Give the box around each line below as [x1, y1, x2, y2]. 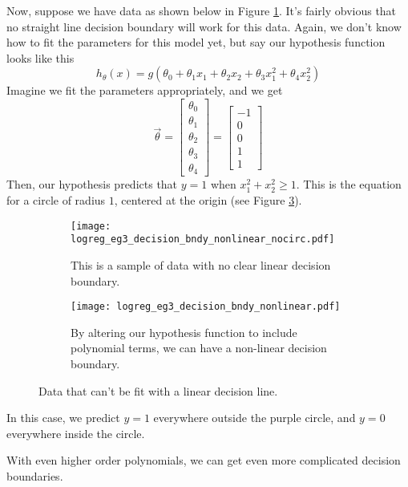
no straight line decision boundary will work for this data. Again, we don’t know [6, 18, 402, 34]
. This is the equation [296, 176, 402, 193]
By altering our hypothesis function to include [71, 323, 297, 340]
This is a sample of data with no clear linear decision [71, 256, 331, 273]
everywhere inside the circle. [6, 424, 145, 441]
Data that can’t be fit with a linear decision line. [38, 382, 278, 399]
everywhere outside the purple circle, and [153, 409, 356, 426]
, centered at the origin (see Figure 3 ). [114, 192, 302, 208]
